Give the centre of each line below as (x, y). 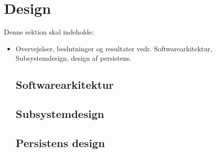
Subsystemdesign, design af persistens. (74, 58)
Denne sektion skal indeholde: (49, 32)
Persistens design (60, 142)
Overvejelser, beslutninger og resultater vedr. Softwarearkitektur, (114, 48)
